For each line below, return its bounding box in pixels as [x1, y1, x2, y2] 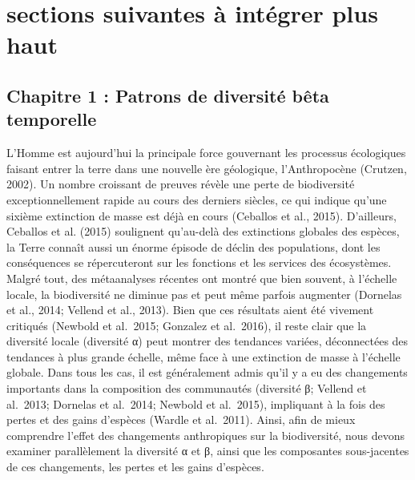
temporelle [6, 107, 97, 131]
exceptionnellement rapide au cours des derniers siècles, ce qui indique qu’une [6, 191, 387, 208]
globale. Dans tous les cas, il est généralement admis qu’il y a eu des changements [6, 364, 408, 381]
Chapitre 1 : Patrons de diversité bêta [6, 83, 329, 107]
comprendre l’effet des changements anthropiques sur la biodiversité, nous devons [6, 426, 405, 443]
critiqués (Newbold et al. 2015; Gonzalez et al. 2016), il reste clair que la [6, 317, 367, 333]
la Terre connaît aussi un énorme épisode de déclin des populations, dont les [6, 238, 381, 255]
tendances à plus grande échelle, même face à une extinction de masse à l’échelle [6, 348, 401, 365]
